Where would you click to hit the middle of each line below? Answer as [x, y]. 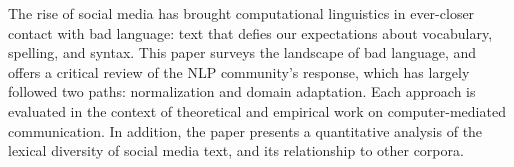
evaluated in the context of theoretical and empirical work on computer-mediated [257, 110]
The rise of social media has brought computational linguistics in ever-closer [241, 13]
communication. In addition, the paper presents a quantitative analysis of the [245, 130]
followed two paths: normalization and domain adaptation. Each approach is [242, 91]
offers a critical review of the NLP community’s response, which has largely [239, 71]
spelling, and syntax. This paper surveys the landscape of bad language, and [242, 52]
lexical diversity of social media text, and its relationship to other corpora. [236, 150]
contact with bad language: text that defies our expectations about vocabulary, [250, 32]
